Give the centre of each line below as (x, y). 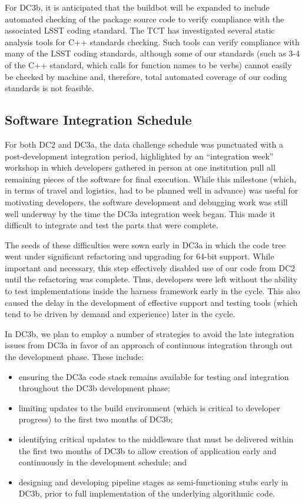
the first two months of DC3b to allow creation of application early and (147, 450)
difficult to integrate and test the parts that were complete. (112, 225)
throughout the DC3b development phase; (94, 388)
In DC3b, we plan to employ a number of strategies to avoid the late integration (150, 333)
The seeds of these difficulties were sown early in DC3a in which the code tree (145, 244)
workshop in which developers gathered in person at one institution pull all (140, 167)
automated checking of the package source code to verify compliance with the (145, 19)
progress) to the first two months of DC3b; (96, 419)
